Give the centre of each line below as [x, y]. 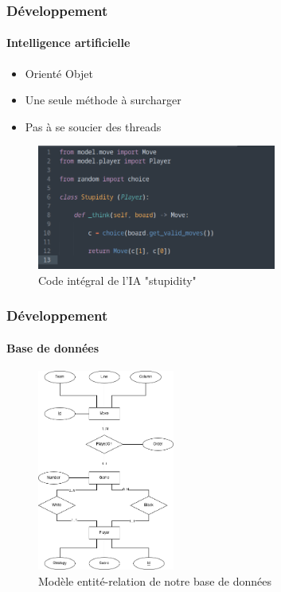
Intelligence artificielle [68, 43]
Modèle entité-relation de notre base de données [155, 580]
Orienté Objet [59, 73]
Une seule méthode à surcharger [103, 100]
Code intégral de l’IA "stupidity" [117, 280]
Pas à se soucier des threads [93, 126]
